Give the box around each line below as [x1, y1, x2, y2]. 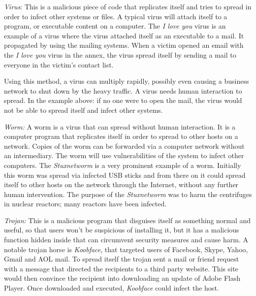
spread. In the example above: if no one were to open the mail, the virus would [4, 95, 242, 105]
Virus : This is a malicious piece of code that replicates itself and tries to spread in [4, 1, 252, 11]
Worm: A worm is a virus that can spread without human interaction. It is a [4, 121, 235, 132]
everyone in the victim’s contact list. [4, 59, 114, 69]
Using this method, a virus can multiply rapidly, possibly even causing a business [4, 76, 249, 86]
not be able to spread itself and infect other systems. [4, 104, 163, 115]
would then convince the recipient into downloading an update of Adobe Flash [4, 273, 241, 283]
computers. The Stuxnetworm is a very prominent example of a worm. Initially [4, 160, 241, 170]
